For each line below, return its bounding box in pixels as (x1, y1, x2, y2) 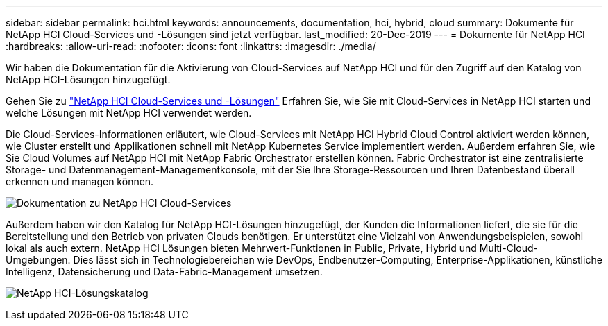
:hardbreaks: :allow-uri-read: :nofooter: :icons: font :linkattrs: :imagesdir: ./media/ (6, 40, 376, 52)
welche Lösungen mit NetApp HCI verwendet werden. (6, 107, 252, 119)
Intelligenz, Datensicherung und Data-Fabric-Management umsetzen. (6, 266, 323, 277)
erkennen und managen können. (6, 175, 154, 187)
